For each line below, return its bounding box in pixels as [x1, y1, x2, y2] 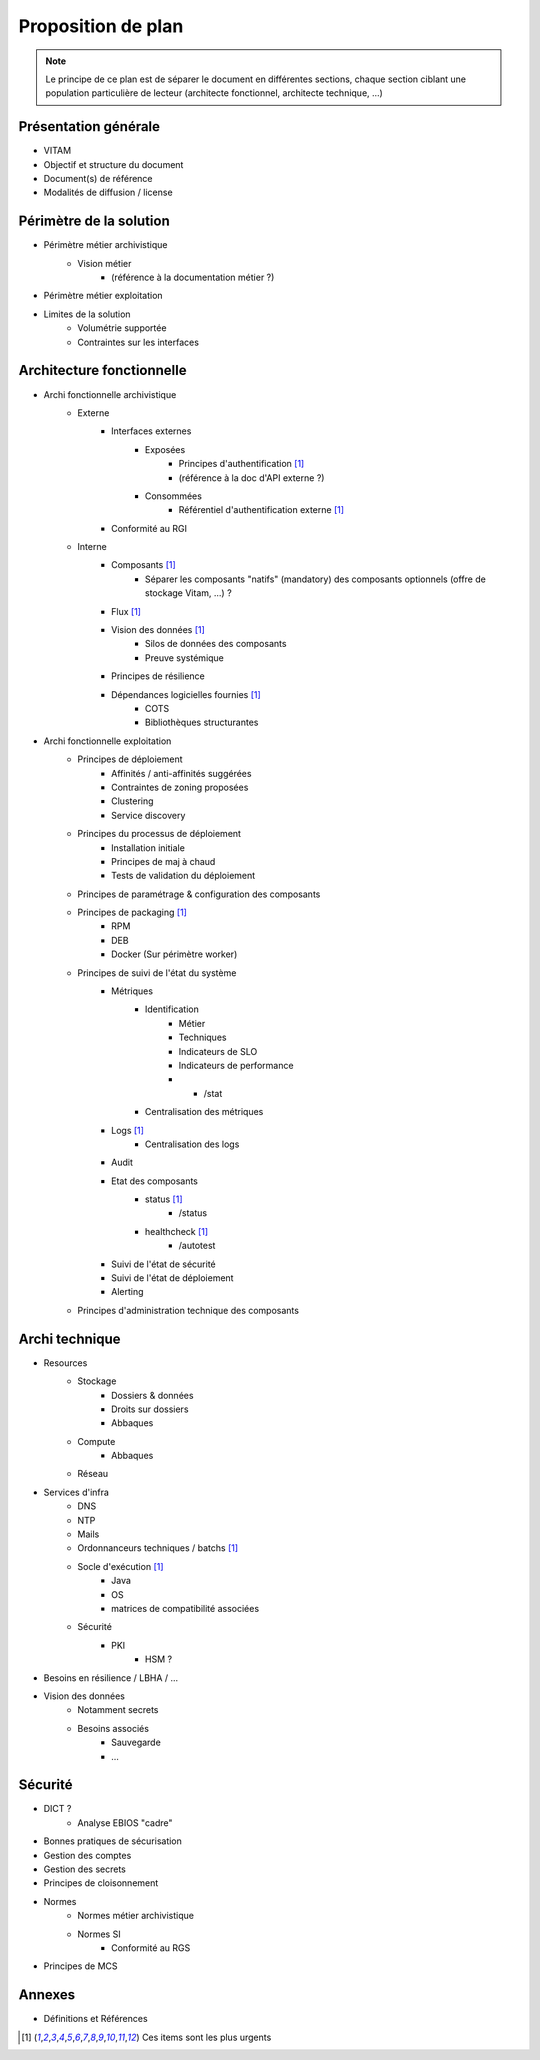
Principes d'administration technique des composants [77, 1304, 300, 1316]
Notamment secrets [77, 1704, 159, 1716]
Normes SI [77, 1928, 121, 1940]
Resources [43, 1356, 88, 1369]
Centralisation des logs [145, 1138, 240, 1150]
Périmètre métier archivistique [43, 239, 168, 251]
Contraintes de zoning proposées [111, 781, 249, 793]
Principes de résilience [111, 670, 205, 682]
